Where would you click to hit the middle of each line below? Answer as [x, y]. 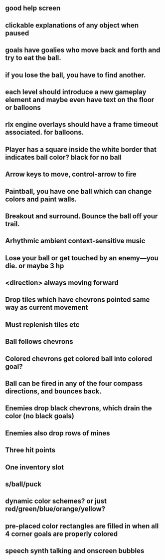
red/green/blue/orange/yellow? [55, 509]
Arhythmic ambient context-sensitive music [75, 241]
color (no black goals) [40, 416]
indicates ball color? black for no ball [64, 157]
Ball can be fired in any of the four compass [74, 384]
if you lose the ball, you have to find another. [76, 75]
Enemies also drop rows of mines [58, 433]
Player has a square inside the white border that [81, 149]
